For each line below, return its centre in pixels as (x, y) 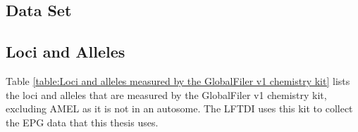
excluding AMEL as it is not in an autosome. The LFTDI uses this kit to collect (179, 108)
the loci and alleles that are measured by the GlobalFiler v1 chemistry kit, (166, 94)
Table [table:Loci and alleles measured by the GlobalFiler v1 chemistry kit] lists (178, 80)
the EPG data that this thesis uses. (82, 122)
